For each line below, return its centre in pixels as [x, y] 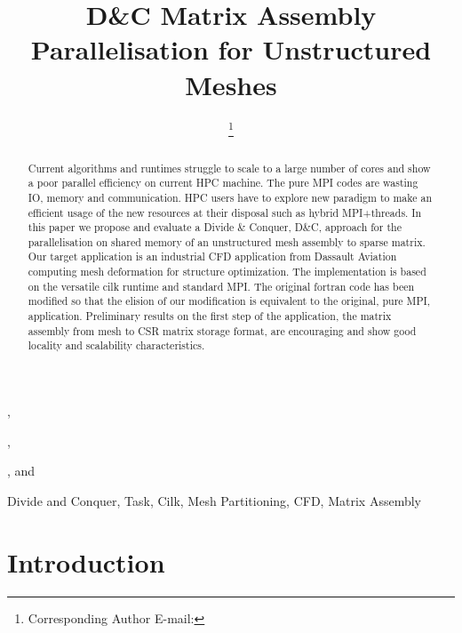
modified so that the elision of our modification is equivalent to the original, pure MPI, [229, 301]
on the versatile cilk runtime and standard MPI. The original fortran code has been [221, 286]
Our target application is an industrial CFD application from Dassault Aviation [212, 256]
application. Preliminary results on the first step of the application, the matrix [210, 316]
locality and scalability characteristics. [116, 345]
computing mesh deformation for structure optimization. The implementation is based [227, 272]
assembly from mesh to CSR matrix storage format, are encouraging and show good [222, 330]
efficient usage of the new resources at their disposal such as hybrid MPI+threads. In [225, 212]
